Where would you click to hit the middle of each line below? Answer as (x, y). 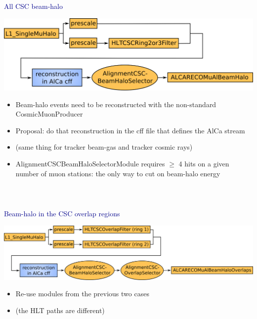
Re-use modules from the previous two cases (82, 294)
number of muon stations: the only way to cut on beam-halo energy (118, 173)
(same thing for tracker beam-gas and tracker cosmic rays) (104, 147)
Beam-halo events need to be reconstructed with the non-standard (116, 104)
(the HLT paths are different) (60, 310)
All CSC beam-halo (33, 6)
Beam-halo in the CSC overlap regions (62, 214)
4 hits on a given (204, 163)
